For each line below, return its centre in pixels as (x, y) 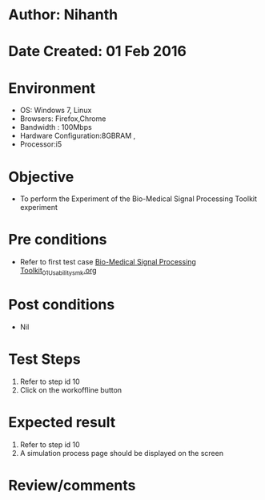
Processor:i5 (41, 144)
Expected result (62, 423)
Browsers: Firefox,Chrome (63, 119)
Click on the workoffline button (71, 389)
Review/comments (72, 485)
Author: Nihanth (63, 15)
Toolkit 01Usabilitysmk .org (58, 272)
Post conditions (62, 305)
